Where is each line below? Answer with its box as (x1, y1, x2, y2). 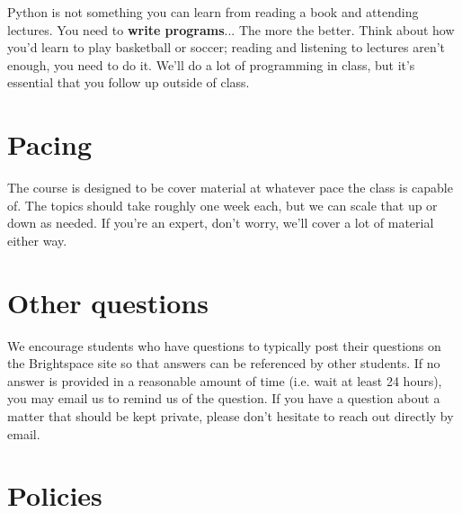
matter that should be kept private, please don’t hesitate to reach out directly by (7, 406, 454, 425)
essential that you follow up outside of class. (7, 73, 250, 92)
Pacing (7, 126, 92, 163)
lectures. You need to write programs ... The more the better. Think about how (7, 20, 455, 39)
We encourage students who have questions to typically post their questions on (7, 336, 441, 355)
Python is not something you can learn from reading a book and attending (7, 3, 419, 21)
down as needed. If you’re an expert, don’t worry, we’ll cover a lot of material (7, 213, 434, 232)
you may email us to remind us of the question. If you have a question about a (7, 389, 440, 408)
